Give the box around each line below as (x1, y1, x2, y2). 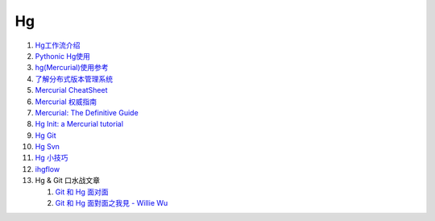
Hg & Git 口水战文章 (35, 176, 101, 186)
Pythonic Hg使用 (35, 51, 90, 60)
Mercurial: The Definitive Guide (35, 107, 139, 117)
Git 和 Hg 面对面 (55, 186, 109, 197)
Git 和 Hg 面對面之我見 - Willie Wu (55, 198, 168, 208)
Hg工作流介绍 (35, 40, 81, 50)
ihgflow (35, 164, 60, 173)
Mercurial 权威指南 (35, 97, 97, 106)
